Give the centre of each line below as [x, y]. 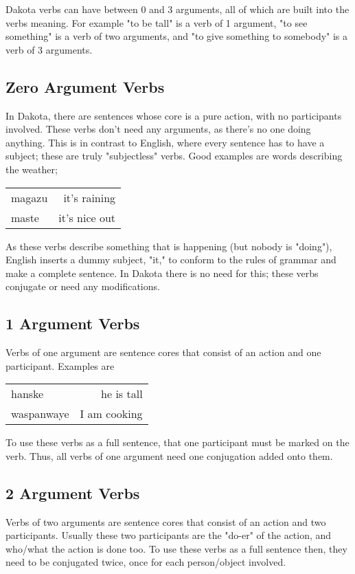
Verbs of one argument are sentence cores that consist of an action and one [163, 352]
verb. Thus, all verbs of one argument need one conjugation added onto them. [169, 455]
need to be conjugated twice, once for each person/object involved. [146, 562]
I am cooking [111, 414]
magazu [30, 197]
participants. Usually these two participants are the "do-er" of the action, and [169, 535]
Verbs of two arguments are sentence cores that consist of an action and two [166, 521]
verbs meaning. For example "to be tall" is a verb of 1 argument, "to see [157, 22]
